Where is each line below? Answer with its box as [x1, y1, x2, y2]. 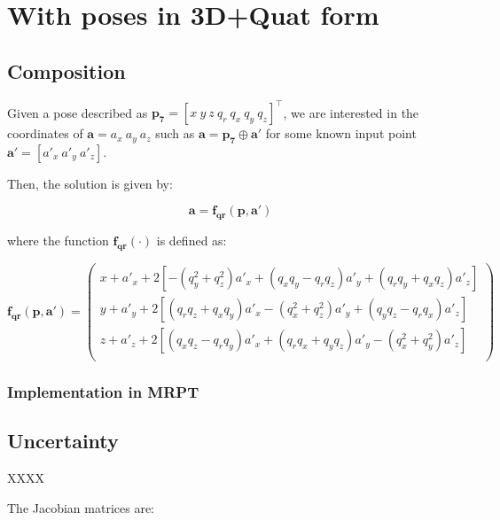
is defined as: [156, 231, 227, 250]
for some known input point [265, 124, 417, 143]
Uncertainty [7, 427, 119, 454]
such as [155, 124, 195, 143]
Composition [7, 57, 126, 84]
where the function [7, 231, 109, 250]
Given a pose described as [7, 103, 148, 121]
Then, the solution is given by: [7, 174, 173, 192]
